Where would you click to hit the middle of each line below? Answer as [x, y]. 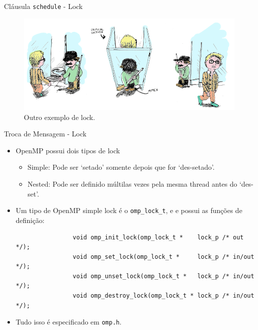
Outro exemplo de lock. [60, 117]
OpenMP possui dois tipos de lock [68, 150]
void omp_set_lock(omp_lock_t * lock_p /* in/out [164, 257]
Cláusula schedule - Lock [43, 6]
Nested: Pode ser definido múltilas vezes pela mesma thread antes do [132, 184]
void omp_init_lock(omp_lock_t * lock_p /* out [158, 237]
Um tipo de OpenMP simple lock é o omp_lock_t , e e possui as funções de [129, 210]
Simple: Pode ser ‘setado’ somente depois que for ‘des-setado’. [121, 167]
